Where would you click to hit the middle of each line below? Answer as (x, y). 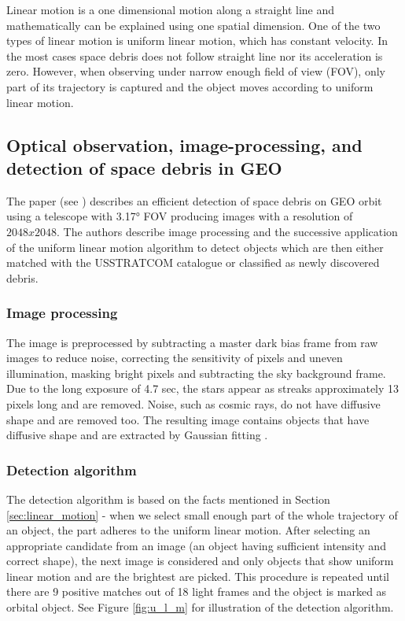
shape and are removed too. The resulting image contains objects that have (188, 419)
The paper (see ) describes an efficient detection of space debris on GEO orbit (194, 200)
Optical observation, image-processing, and (184, 144)
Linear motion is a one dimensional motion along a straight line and (171, 9)
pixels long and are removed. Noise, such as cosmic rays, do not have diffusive (193, 403)
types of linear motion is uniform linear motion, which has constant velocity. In (197, 41)
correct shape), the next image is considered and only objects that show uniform (200, 561)
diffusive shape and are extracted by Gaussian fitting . (137, 435)
